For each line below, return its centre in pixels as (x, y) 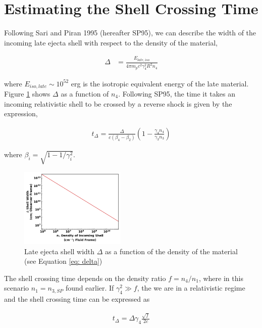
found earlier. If (90, 288)
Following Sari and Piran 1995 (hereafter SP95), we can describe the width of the (130, 33)
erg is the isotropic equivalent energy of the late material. (160, 83)
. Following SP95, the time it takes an (177, 94)
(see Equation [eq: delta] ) (63, 261)
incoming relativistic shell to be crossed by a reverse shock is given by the (118, 103)
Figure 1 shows (27, 94)
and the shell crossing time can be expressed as (77, 299)
